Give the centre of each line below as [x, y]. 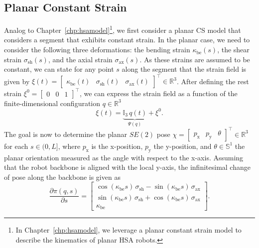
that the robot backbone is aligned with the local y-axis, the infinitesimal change [127, 167]
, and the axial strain [80, 59]
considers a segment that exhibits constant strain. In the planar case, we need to [127, 40]
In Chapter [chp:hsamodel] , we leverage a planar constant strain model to [129, 230]
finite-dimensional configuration [52, 103]
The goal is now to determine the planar [66, 134]
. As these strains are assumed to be [195, 59]
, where [69, 146]
